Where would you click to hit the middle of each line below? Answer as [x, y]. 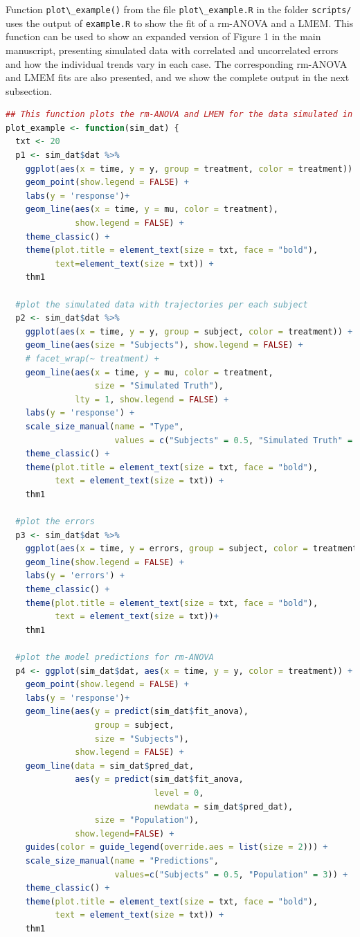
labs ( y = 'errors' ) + [75, 576]
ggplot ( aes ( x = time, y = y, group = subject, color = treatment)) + [189, 331]
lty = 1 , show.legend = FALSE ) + [152, 399]
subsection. [29, 90]
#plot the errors [55, 522]
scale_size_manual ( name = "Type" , [105, 426]
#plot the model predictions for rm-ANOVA [115, 658]
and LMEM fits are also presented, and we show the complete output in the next [178, 77]
